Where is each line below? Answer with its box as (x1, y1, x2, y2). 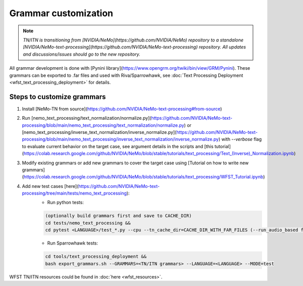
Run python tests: (47, 200, 84, 206)
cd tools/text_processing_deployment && (45, 254, 146, 260)
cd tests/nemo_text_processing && (45, 220, 131, 226)
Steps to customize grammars (9, 92, 106, 101)
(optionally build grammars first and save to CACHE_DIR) (45, 213, 192, 219)
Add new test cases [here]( (22, 183, 79, 189)
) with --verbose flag (218, 136, 262, 142)
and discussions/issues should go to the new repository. (23, 51, 140, 57)
